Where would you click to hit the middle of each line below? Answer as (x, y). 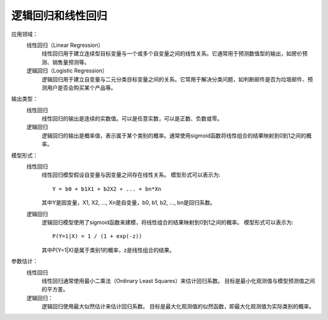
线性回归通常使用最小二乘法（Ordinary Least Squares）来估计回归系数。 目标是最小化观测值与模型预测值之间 (178, 280)
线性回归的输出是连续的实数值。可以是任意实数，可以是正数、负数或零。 (132, 119)
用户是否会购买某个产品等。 (81, 88)
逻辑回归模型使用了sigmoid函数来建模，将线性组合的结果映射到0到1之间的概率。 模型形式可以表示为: (168, 222)
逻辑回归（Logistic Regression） (67, 71)
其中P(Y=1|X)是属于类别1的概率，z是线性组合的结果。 (108, 250)
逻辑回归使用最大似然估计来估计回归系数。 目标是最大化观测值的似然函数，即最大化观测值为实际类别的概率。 (178, 307)
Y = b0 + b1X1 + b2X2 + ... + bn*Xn (107, 189)
